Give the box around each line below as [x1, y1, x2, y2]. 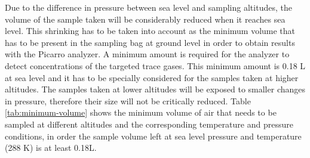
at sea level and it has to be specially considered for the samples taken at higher [5, 71, 299, 83]
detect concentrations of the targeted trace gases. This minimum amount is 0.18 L [5, 59, 306, 72]
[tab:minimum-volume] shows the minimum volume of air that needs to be [5, 106, 277, 119]
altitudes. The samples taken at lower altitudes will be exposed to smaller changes [5, 83, 306, 95]
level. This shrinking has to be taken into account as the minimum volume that [5, 24, 296, 37]
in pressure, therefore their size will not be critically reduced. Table [5, 94, 251, 107]
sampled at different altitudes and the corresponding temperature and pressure [5, 117, 293, 130]
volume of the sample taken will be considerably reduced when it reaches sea [5, 13, 286, 25]
